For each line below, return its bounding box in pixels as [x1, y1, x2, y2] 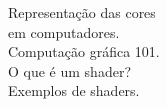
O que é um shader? [8, 60, 131, 81]
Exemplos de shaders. [8, 80, 140, 101]
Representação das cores [8, 2, 156, 22]
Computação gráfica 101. [8, 41, 160, 62]
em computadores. [8, 21, 120, 42]
